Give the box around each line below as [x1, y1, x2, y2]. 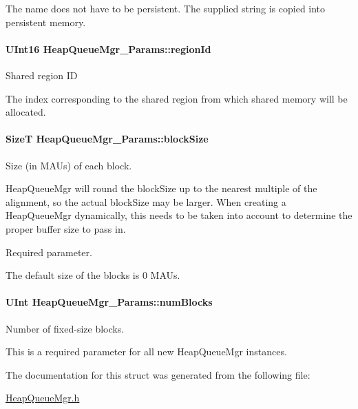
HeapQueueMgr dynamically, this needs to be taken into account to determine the [6, 208, 352, 222]
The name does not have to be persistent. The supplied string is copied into [6, 1, 326, 15]
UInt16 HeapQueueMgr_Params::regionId [6, 41, 211, 56]
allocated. [6, 105, 46, 119]
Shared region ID [6, 67, 78, 82]
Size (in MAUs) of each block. [6, 158, 132, 172]
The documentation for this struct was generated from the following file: [6, 367, 310, 381]
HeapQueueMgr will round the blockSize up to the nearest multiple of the [6, 181, 317, 196]
